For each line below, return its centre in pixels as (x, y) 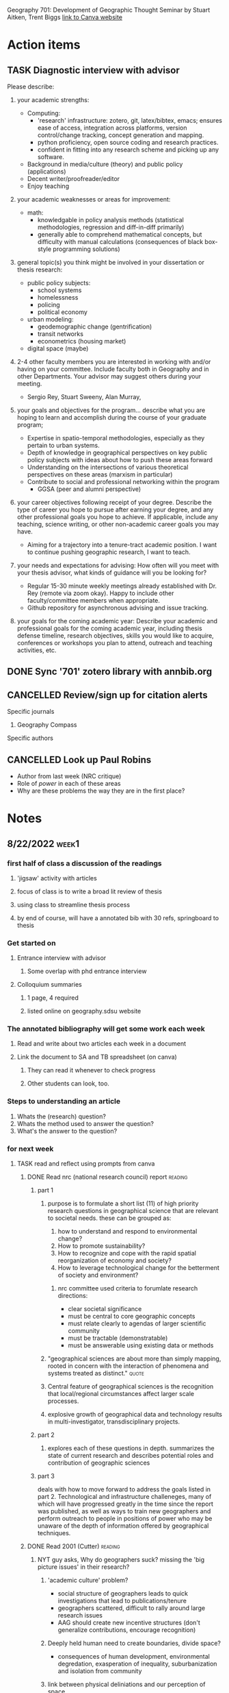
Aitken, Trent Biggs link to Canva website (65, 17)
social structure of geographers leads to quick (123, 1594)
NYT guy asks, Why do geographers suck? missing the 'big (121, 1560)
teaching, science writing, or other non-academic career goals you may (118, 524)
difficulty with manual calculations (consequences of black (120, 242)
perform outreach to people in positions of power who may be (125, 1519)
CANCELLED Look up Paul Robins (79, 759)
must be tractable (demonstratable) (118, 1338)
